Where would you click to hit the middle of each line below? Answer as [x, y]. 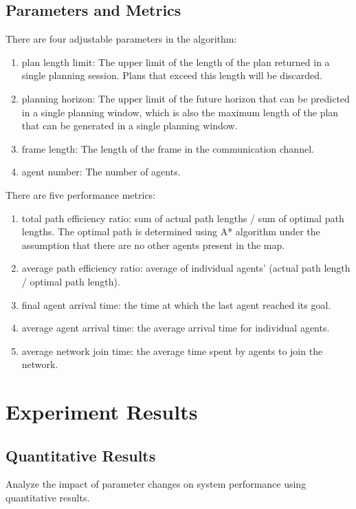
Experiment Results [102, 412]
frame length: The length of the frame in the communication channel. [168, 148]
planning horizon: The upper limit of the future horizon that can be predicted [186, 98]
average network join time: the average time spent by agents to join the [172, 350]
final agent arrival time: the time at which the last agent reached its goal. [176, 304]
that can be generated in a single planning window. [130, 126]
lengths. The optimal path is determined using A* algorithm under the [171, 231]
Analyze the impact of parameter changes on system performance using [156, 484]
